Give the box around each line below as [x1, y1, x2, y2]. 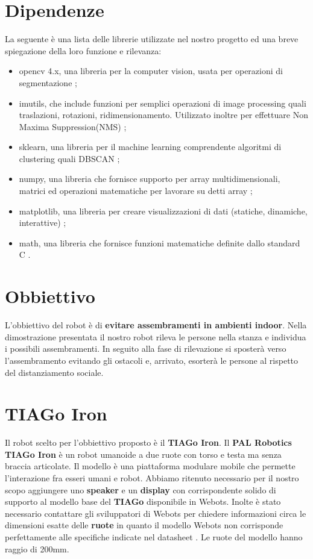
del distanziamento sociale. [5, 366, 104, 378]
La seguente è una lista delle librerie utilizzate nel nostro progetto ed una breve [5, 33, 299, 45]
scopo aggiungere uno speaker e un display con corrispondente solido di [5, 483, 276, 496]
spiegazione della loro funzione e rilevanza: [5, 44, 162, 57]
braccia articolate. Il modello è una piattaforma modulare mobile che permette [5, 460, 296, 472]
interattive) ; [19, 216, 66, 229]
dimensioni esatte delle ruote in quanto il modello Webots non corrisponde [5, 519, 283, 531]
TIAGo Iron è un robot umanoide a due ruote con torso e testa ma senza [5, 448, 282, 460]
